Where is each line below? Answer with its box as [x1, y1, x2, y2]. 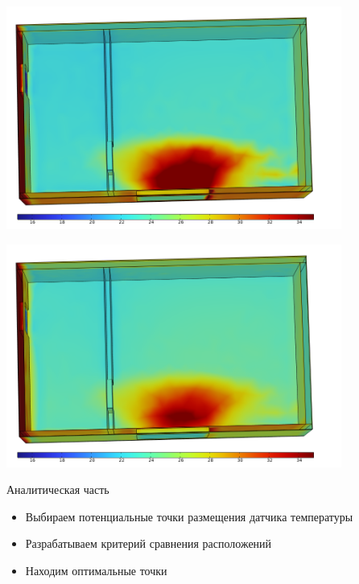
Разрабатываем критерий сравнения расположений [25, 535, 272, 552]
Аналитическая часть [6, 481, 109, 498]
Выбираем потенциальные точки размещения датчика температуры [25, 508, 353, 524]
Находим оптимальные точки [25, 561, 167, 578]
